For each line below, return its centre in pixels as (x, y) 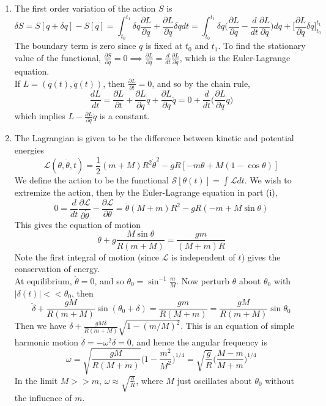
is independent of (203, 257)
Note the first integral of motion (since (87, 257)
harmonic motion (46, 341)
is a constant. (124, 116)
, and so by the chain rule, (201, 83)
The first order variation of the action (85, 8)
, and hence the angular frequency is (199, 341)
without (280, 380)
